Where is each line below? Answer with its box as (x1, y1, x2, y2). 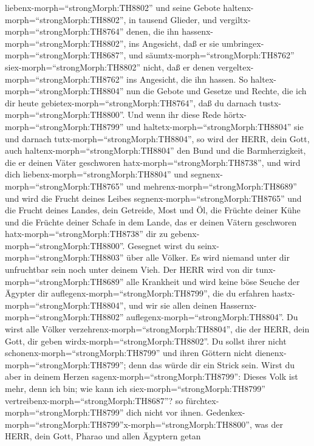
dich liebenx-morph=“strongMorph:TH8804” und (5, 168, 188, 180)
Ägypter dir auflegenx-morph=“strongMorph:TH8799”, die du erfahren (5, 287, 270, 300)
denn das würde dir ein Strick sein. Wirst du (129, 358, 295, 371)
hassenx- (182, 25, 213, 38)
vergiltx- (219, 13, 251, 26)
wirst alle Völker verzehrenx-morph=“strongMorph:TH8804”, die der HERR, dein (5, 323, 310, 335)
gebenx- (170, 227, 200, 240)
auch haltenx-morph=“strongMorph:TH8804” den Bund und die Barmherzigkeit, (5, 144, 306, 157)
